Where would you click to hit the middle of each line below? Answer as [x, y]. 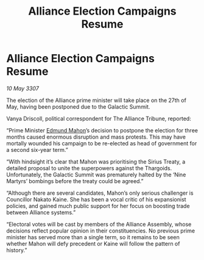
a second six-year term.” [37, 150]
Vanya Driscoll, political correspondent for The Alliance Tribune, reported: [99, 118]
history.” [17, 250]
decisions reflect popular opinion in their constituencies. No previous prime [101, 231]
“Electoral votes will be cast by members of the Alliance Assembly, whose [99, 224]
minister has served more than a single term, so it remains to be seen [93, 237]
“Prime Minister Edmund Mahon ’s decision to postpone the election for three [102, 130]
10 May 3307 [23, 88]
